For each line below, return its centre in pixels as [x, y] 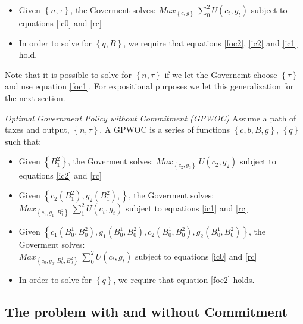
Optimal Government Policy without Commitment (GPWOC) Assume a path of [151, 118]
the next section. [35, 97]
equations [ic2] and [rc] [60, 175]
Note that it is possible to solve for [68, 74]
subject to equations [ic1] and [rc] [187, 208]
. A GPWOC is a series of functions [165, 130]
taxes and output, [37, 130]
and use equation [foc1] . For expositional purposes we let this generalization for [149, 86]
